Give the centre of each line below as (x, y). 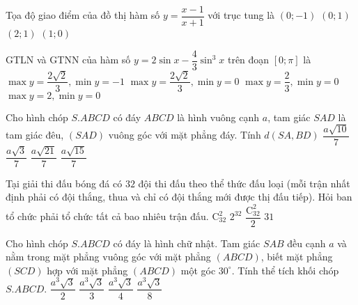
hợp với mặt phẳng (87, 270)
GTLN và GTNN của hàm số (68, 60)
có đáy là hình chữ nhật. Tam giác (187, 243)
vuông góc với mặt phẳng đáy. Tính (185, 135)
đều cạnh (306, 243)
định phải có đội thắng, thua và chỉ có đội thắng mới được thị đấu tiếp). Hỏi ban (179, 197)
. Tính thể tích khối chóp (285, 270)
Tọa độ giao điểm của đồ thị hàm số (83, 15)
